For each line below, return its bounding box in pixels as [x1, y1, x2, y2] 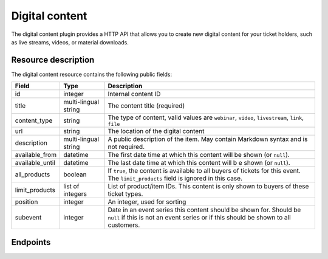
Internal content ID [108, 90, 161, 98]
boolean [63, 170, 87, 179]
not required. [108, 143, 145, 151]
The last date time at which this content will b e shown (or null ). [108, 159, 291, 167]
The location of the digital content [108, 127, 205, 136]
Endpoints [11, 237, 51, 247]
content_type [15, 116, 53, 125]
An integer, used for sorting [108, 198, 186, 206]
